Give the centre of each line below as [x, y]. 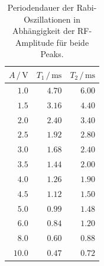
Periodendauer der [41, 7]
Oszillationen [47, 19]
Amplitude [35, 42]
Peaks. [52, 54]
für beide [73, 42]
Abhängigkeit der [43, 31]
